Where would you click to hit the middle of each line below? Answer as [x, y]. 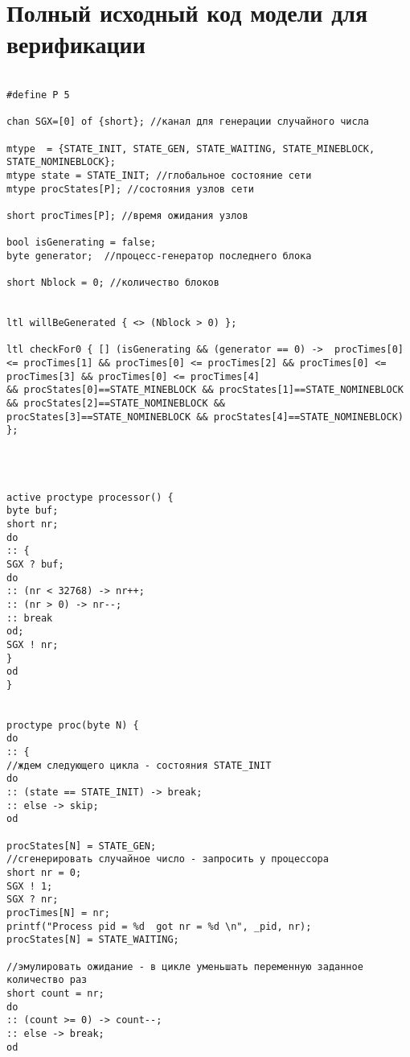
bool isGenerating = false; [82, 243]
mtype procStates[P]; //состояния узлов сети [130, 189]
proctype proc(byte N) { [73, 725]
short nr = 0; [44, 873]
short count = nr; [55, 993]
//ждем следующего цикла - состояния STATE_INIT [139, 765]
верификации [76, 44]
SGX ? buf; [35, 564]
